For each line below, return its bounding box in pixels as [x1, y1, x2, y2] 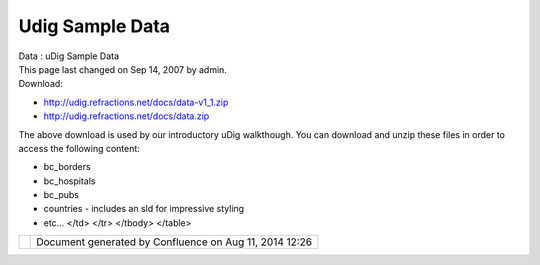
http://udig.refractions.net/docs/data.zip [43, 110, 210, 122]
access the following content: [18, 142, 140, 154]
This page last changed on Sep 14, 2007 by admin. [18, 63, 227, 75]
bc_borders [43, 161, 91, 173]
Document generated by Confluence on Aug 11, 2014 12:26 [36, 235, 313, 249]
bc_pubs [43, 189, 80, 201]
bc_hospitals [43, 175, 96, 187]
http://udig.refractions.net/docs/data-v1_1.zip [43, 96, 229, 108]
